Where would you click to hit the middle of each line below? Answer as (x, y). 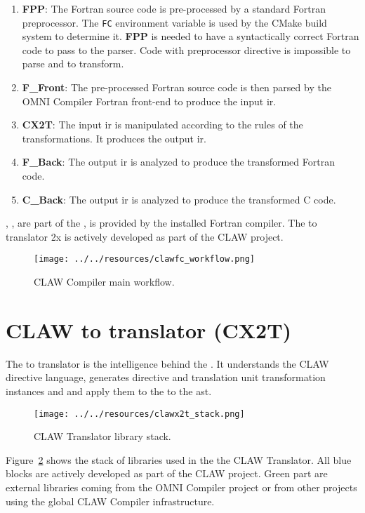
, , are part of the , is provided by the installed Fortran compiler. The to (161, 223)
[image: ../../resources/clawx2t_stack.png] (139, 414)
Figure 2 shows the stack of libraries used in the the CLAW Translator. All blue (179, 459)
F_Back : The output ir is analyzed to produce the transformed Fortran (178, 162)
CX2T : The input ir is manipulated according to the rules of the (162, 125)
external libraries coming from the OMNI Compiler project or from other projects (181, 487)
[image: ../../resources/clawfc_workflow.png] (144, 259)
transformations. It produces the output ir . (114, 138)
